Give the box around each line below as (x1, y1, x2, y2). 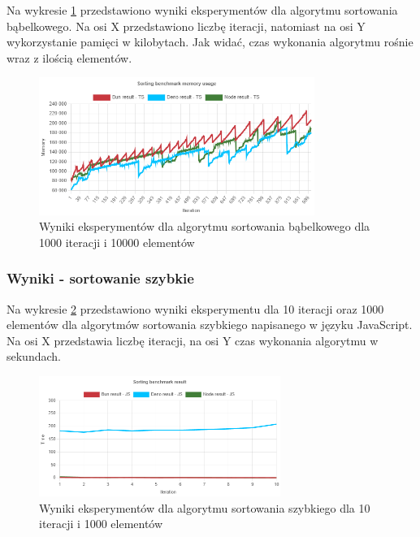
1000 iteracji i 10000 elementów (39, 233, 195, 250)
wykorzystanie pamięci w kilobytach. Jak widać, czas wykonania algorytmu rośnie (6, 33, 414, 50)
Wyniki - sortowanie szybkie (6, 268, 194, 288)
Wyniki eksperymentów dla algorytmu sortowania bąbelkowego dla (39, 218, 370, 235)
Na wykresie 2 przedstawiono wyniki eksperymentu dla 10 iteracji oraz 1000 (6, 300, 384, 317)
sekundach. (6, 348, 61, 365)
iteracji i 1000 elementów (39, 515, 163, 532)
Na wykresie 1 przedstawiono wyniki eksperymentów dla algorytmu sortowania (6, 2, 398, 18)
